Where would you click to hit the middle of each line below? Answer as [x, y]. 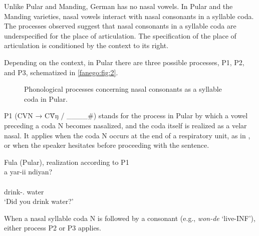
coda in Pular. [46, 98]
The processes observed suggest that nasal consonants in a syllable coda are [120, 26]
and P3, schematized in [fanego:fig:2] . [61, 72]
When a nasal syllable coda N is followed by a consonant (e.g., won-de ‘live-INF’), [130, 218]
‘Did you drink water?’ [39, 201]
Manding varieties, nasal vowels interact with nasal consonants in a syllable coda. [129, 16]
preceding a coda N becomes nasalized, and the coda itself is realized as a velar [125, 125]
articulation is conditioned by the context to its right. [86, 45]
